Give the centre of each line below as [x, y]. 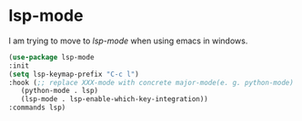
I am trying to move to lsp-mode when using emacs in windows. [128, 41]
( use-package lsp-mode [51, 57]
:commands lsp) [37, 108]
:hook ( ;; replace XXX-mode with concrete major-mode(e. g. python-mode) [151, 82]
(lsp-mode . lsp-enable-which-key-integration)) [114, 99]
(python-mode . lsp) [60, 91]
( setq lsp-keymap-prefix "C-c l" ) [74, 74]
